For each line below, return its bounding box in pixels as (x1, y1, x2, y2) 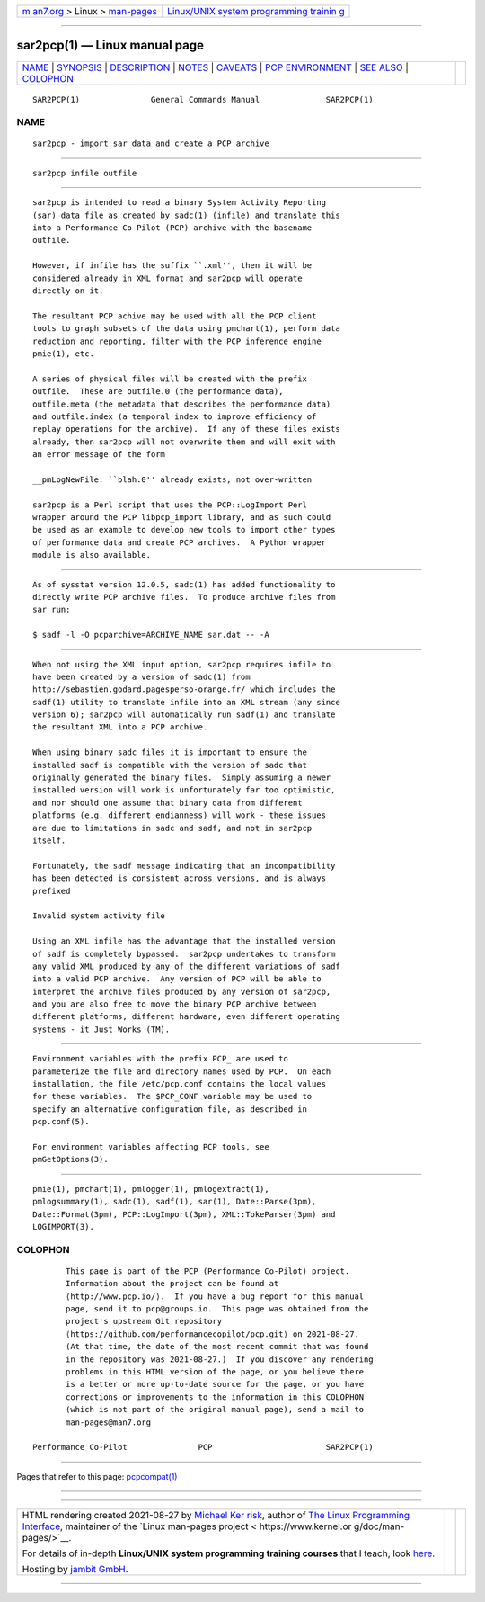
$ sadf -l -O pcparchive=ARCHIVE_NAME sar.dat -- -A (32, 630, 269, 640)
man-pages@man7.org (66, 1417, 152, 1427)
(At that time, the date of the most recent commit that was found (66, 1341, 369, 1352)
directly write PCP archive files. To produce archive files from (32, 592, 336, 602)
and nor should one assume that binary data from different (32, 797, 303, 808)
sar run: (32, 604, 71, 615)
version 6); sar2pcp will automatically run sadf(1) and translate (32, 710, 336, 720)
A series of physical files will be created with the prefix (32, 373, 307, 384)
